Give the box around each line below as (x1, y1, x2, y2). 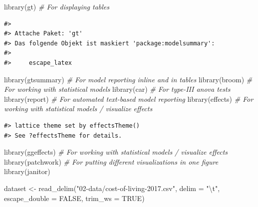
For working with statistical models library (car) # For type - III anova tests (4, 84, 231, 94)
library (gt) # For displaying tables (4, 1, 110, 11)
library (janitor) (4, 166, 50, 177)
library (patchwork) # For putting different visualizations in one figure (4, 156, 219, 167)
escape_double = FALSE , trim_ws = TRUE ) (4, 193, 145, 203)
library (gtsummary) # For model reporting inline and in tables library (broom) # (4, 74, 253, 84)
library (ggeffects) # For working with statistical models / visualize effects (4, 147, 228, 157)
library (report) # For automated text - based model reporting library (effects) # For (4, 93, 254, 104)
